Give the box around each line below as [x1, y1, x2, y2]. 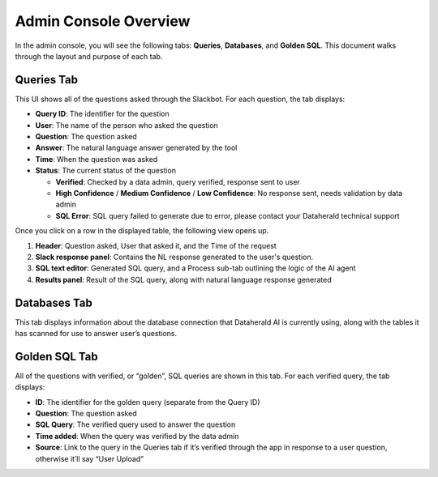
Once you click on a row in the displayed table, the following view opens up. [15, 226, 269, 236]
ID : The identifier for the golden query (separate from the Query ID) [35, 397, 260, 407]
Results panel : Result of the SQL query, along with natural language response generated [35, 275, 332, 284]
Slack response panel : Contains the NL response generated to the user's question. [35, 252, 314, 262]
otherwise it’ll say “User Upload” [35, 454, 144, 463]
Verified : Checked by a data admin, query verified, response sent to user [55, 177, 300, 186]
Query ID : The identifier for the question [35, 109, 170, 119]
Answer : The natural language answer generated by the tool [35, 143, 238, 153]
